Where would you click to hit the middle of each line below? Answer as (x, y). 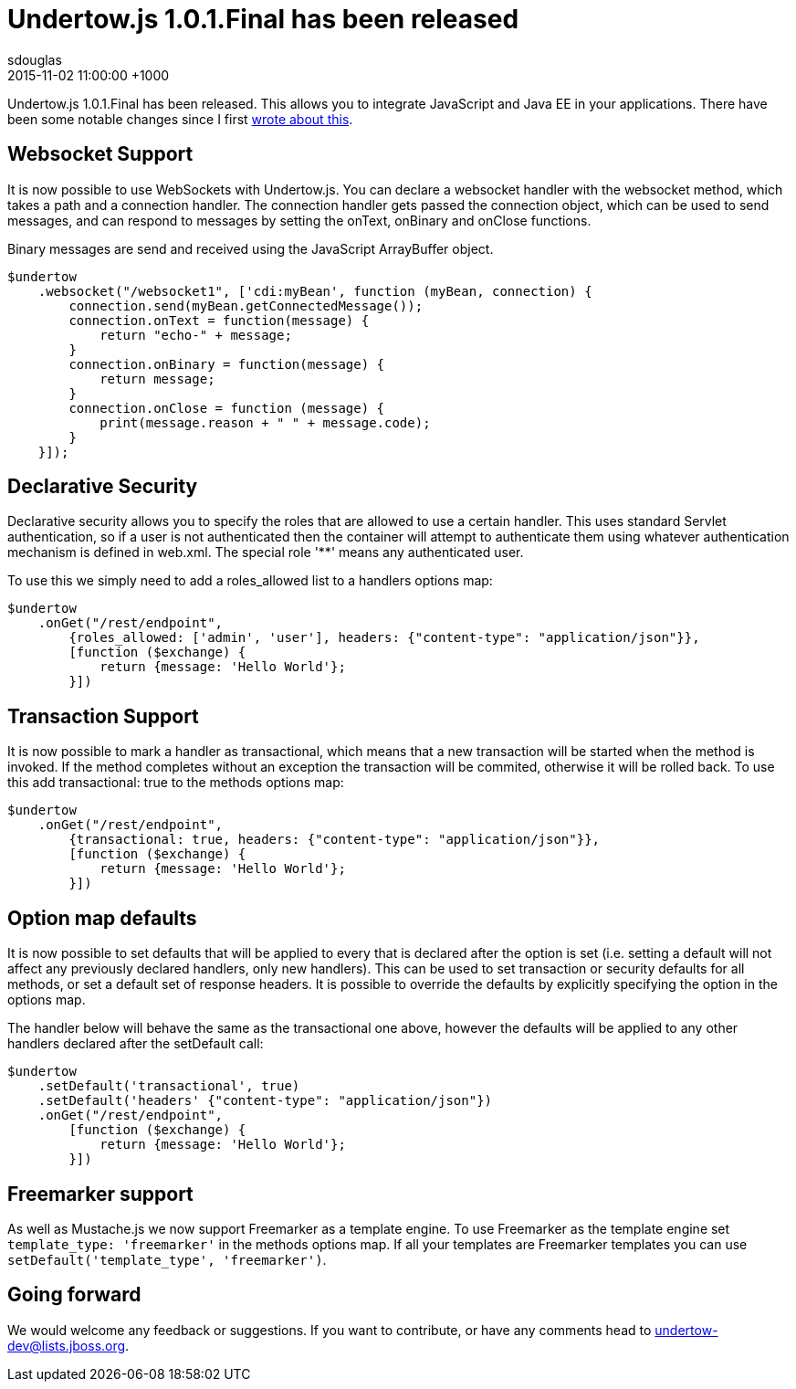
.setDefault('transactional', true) (169, 1086)
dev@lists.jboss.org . (68, 1345)
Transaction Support (103, 716)
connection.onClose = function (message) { (227, 408)
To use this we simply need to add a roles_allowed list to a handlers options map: (250, 581)
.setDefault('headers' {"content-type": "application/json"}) (265, 1101)
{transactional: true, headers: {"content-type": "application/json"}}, (335, 840)
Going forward (74, 1295)
